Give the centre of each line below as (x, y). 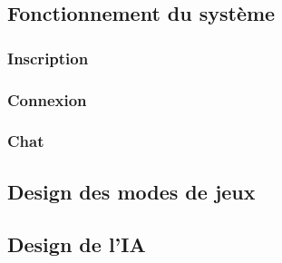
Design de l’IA (77, 244)
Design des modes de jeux (131, 191)
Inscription (48, 58)
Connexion (47, 99)
